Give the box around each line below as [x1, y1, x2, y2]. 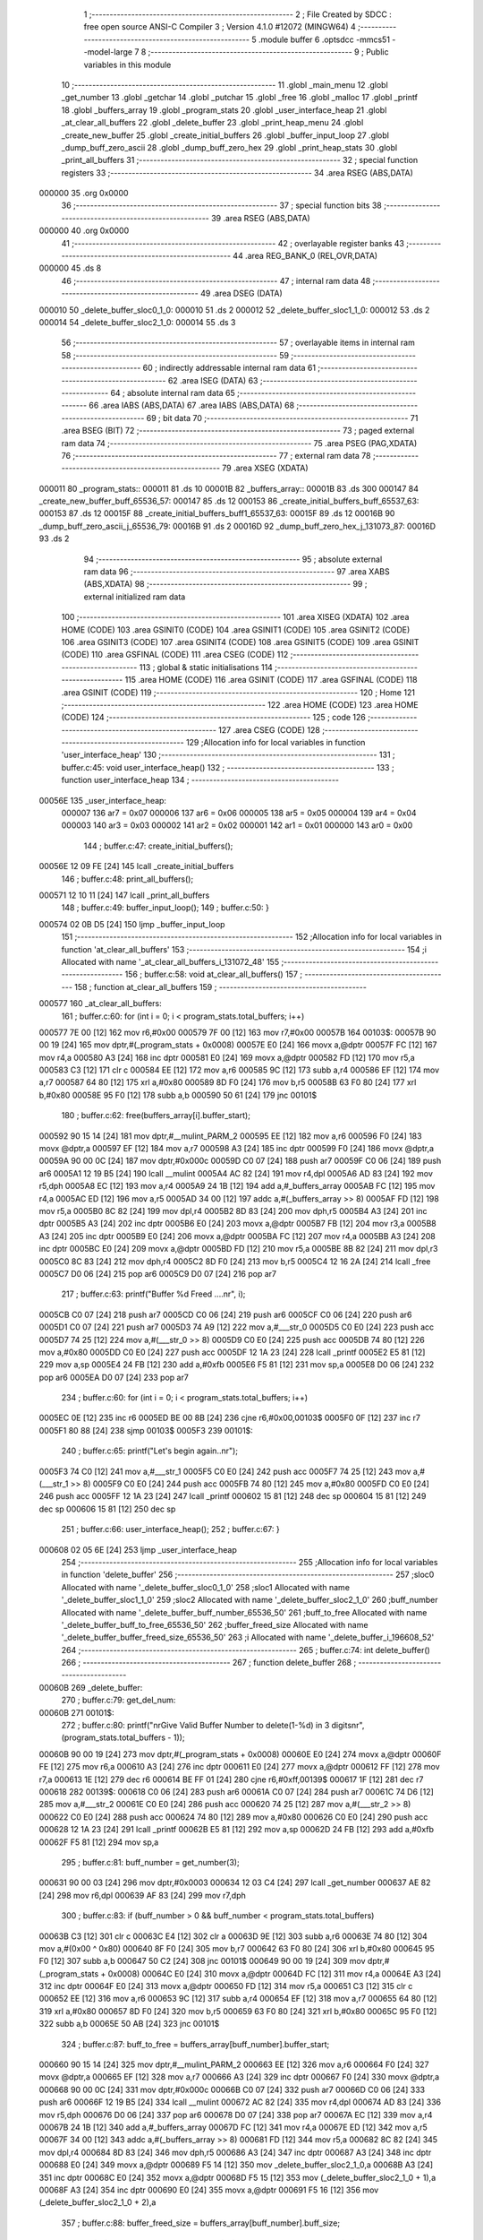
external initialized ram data [83, 591, 186, 602]
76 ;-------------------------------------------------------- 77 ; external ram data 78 [61, 450, 371, 461]
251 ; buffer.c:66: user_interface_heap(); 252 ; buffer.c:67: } [61, 1524, 281, 1535]
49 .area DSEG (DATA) [199, 288, 284, 299]
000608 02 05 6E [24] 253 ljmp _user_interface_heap [38, 1544, 237, 1555]
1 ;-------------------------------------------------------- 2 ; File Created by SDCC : [83, 9, 393, 20]
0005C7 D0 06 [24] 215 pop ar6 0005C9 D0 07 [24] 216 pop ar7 [38, 1268, 277, 1279]
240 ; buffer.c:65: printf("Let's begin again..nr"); [61, 1445, 239, 1456]
